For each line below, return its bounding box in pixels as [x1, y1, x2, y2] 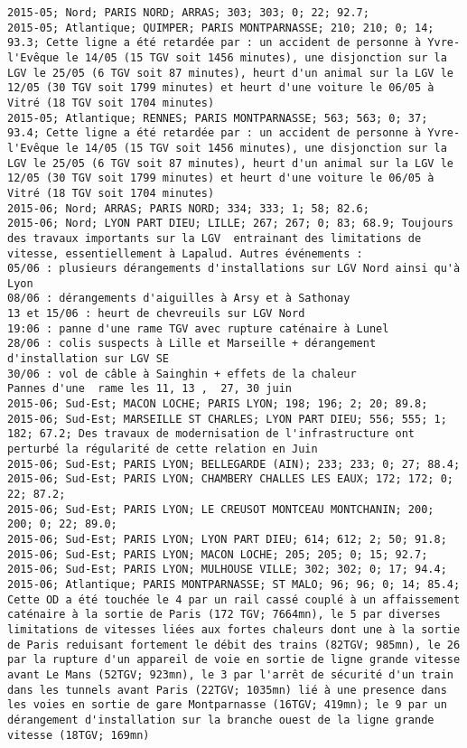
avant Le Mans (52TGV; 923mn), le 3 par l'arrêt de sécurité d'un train [7, 668, 453, 681]
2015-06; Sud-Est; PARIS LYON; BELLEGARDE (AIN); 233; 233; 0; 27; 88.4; [7, 457, 461, 471]
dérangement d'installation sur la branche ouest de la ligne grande [7, 713, 434, 726]
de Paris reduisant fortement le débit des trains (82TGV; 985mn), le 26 [7, 638, 461, 651]
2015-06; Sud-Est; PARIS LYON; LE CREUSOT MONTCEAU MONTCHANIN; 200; [7, 502, 434, 516]
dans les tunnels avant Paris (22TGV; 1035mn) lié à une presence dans [7, 683, 447, 697]
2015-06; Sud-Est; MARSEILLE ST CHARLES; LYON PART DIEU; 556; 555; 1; [7, 412, 447, 425]
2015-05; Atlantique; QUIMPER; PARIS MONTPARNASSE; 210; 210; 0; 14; [7, 21, 434, 34]
